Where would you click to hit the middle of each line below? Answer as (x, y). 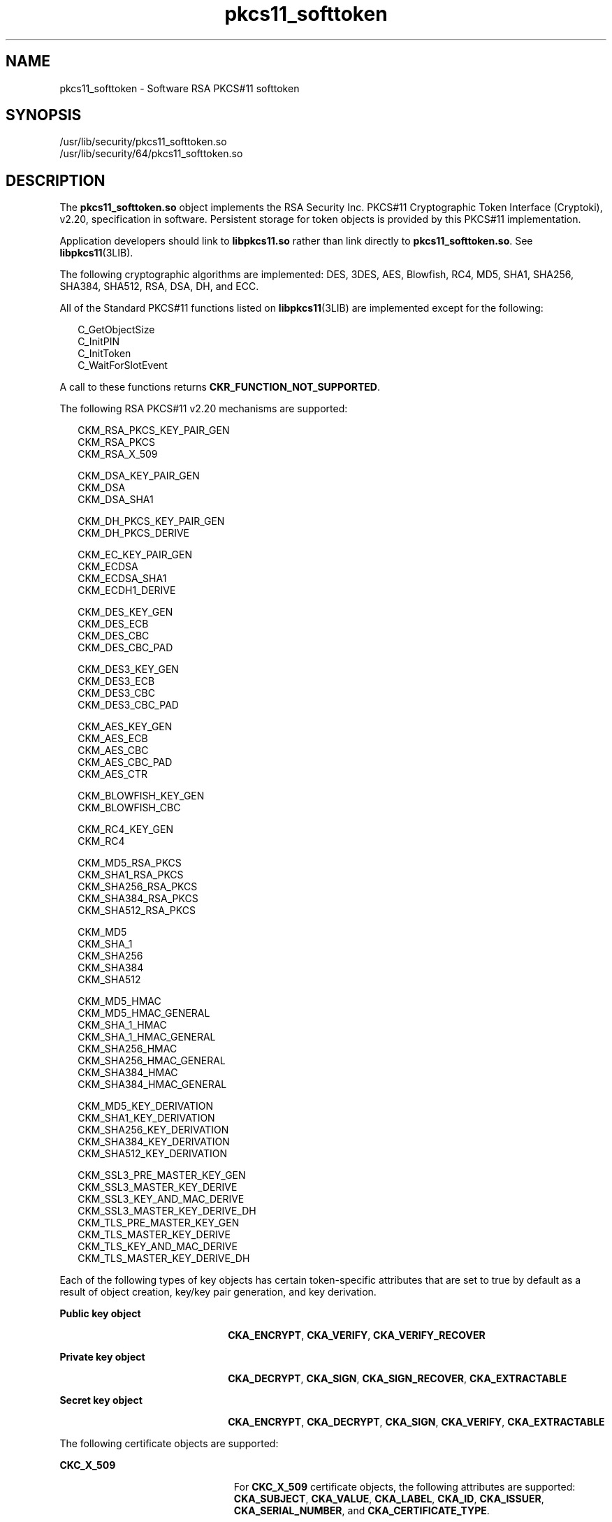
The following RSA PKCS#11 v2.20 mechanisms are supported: (204, 409)
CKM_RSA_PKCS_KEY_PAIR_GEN (154, 430)
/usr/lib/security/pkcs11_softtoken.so (143, 142)
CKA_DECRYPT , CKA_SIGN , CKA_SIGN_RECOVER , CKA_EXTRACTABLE (398, 1379)
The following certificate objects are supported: (169, 1444)
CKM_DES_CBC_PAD (125, 648)
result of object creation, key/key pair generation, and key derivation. (218, 1292)
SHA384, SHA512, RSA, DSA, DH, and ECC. (159, 287)
